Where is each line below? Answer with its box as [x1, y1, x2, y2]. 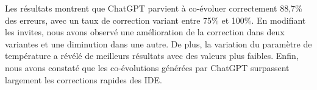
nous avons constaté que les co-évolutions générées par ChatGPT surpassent [5, 61, 290, 74]
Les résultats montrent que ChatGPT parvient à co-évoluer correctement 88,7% [5, 2, 302, 14]
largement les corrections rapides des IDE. [5, 73, 162, 86]
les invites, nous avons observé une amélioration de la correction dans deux [5, 26, 285, 38]
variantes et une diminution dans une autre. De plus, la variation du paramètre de [5, 37, 312, 50]
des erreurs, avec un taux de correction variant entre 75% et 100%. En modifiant [5, 13, 306, 26]
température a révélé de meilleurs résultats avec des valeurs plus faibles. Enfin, [5, 49, 299, 62]
